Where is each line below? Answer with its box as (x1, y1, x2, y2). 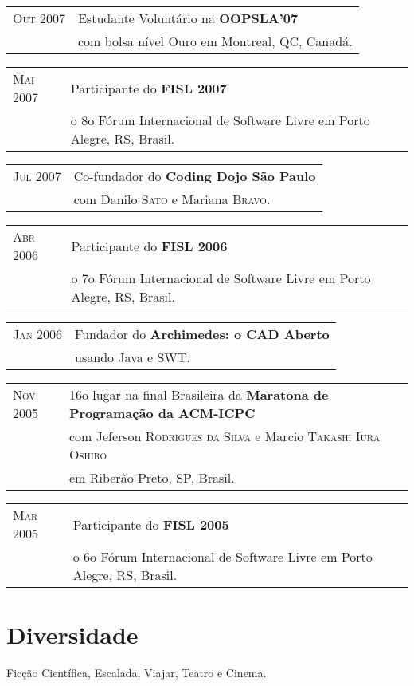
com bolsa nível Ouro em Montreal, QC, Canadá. (77, 32, 353, 50)
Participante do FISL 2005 (72, 514, 229, 534)
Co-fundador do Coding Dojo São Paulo (73, 167, 316, 185)
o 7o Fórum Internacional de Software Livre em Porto (71, 269, 371, 287)
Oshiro (68, 445, 107, 463)
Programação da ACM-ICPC (68, 404, 256, 422)
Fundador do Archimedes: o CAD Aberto (75, 325, 330, 343)
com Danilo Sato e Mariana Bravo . (73, 190, 271, 208)
